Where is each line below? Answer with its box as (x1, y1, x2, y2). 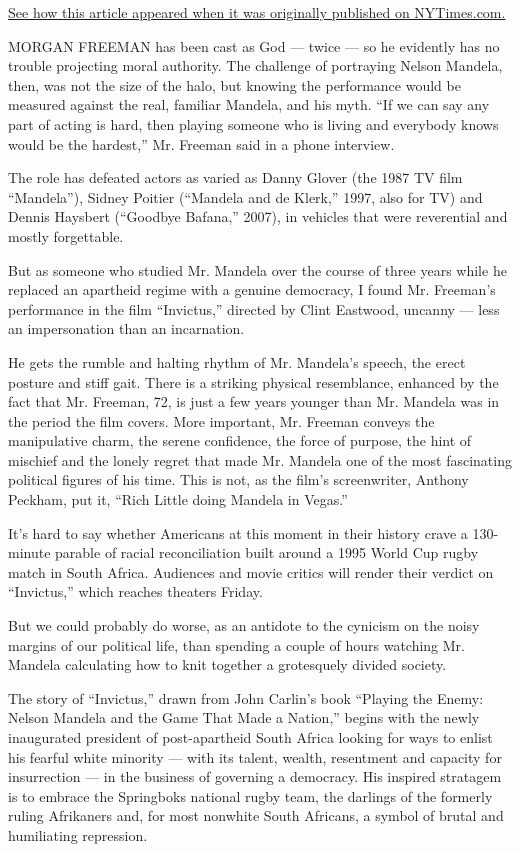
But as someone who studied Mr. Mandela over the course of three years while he (8, 259, 507, 280)
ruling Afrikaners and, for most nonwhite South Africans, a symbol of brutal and (8, 805, 504, 826)
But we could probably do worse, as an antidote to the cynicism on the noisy (8, 615, 480, 636)
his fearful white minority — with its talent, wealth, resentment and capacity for (8, 746, 502, 767)
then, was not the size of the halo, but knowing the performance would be (8, 74, 461, 95)
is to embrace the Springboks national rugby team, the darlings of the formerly (8, 785, 493, 806)
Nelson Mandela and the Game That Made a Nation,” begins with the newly (8, 707, 480, 728)
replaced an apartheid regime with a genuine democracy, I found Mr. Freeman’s (8, 279, 496, 300)
